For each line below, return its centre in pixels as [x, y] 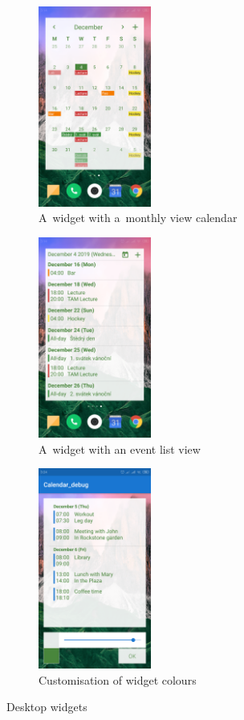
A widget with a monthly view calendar [138, 218]
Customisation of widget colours [118, 679]
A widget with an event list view [120, 448]
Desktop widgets [47, 707]
